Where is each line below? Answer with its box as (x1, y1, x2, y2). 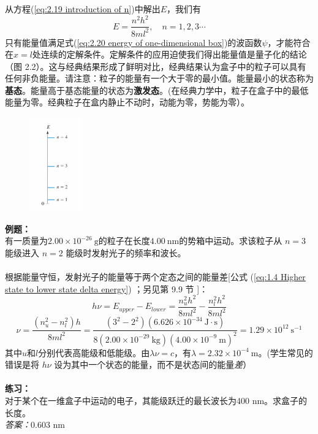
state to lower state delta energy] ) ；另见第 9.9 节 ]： (5, 282, 208, 295)
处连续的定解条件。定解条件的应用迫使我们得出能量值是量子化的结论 (32, 48, 307, 61)
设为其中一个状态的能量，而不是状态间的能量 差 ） (54, 358, 252, 371)
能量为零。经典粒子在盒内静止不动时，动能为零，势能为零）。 (5, 96, 249, 108)
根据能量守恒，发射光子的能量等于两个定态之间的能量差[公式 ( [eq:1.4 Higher (5, 270, 306, 283)
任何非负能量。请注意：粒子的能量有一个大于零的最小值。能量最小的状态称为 (5, 72, 314, 85)
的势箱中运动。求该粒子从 (179, 234, 282, 247)
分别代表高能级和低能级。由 (38, 346, 150, 359)
